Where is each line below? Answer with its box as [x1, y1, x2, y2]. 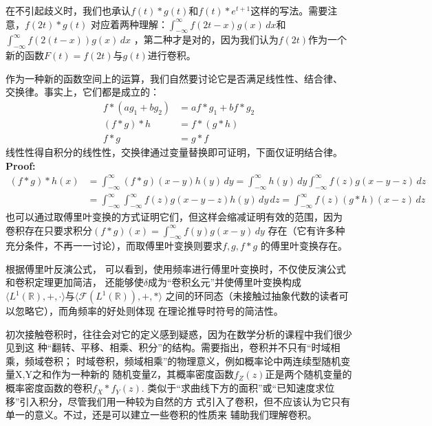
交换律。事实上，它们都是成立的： [6, 85, 160, 99]
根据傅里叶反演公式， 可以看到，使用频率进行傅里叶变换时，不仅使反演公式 [6, 261, 346, 276]
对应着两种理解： [90, 16, 168, 31]
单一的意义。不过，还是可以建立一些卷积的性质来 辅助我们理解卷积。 [6, 407, 317, 422]
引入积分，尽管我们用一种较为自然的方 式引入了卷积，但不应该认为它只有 [19, 394, 351, 408]
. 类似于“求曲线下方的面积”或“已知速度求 [141, 381, 325, 395]
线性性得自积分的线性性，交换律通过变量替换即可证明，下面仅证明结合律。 [6, 145, 343, 159]
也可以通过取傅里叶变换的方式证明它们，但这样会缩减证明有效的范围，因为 [6, 209, 343, 223]
